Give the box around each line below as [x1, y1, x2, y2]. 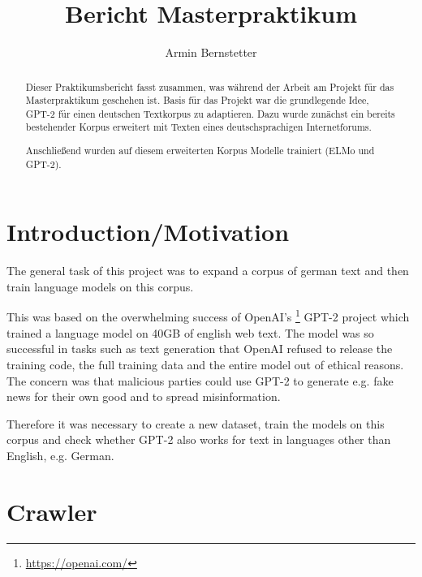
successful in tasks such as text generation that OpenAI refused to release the [6, 340, 393, 357]
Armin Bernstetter [165, 44, 257, 61]
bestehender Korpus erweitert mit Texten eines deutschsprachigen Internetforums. [25, 120, 372, 134]
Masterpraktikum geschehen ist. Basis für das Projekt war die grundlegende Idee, [25, 93, 369, 107]
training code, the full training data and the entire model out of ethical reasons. [6, 355, 404, 372]
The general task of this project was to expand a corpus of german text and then [6, 262, 409, 279]
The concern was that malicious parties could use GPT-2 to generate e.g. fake [6, 372, 394, 389]
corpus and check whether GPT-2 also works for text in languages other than [6, 431, 391, 448]
